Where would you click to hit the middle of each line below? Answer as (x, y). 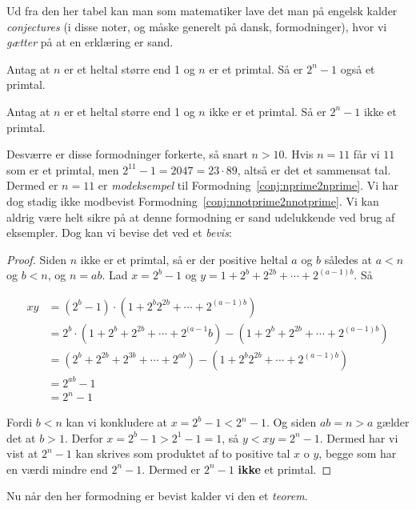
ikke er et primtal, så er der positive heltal (184, 259)
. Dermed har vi (359, 437)
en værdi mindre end (57, 469)
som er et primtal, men (63, 169)
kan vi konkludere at (117, 422)
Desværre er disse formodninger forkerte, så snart (127, 154)
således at (348, 259)
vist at (22, 453)
